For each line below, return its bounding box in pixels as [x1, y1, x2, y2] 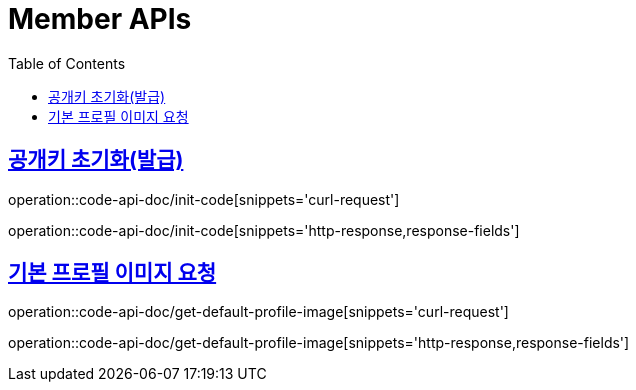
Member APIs [8, 2, 192, 36]
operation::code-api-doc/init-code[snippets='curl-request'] [8, 190, 400, 208]
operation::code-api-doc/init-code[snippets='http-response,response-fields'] [8, 221, 520, 239]
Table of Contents [8, 54, 126, 72]
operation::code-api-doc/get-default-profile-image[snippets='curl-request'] [8, 303, 509, 321]
